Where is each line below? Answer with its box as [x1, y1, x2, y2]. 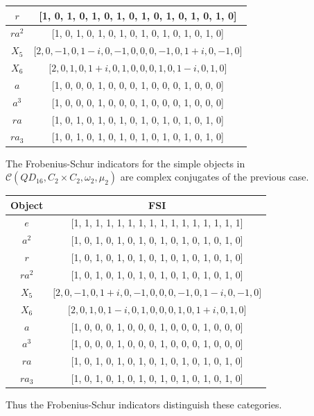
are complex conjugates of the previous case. [120, 169, 309, 184]
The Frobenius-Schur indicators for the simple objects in [6, 156, 245, 170]
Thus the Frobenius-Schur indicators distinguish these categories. [6, 397, 282, 412]
